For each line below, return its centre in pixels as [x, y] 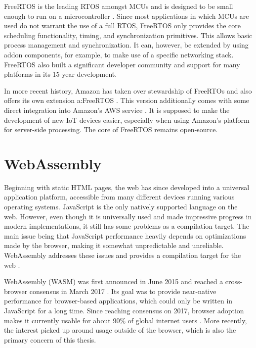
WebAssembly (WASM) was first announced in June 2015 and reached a [114, 281]
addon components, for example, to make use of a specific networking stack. [119, 54]
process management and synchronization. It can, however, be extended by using [126, 45]
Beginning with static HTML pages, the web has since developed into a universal [127, 187]
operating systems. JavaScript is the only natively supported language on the [121, 207]
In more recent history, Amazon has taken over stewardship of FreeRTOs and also [128, 90]
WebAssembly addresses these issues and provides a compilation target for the [123, 255]
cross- [234, 281]
